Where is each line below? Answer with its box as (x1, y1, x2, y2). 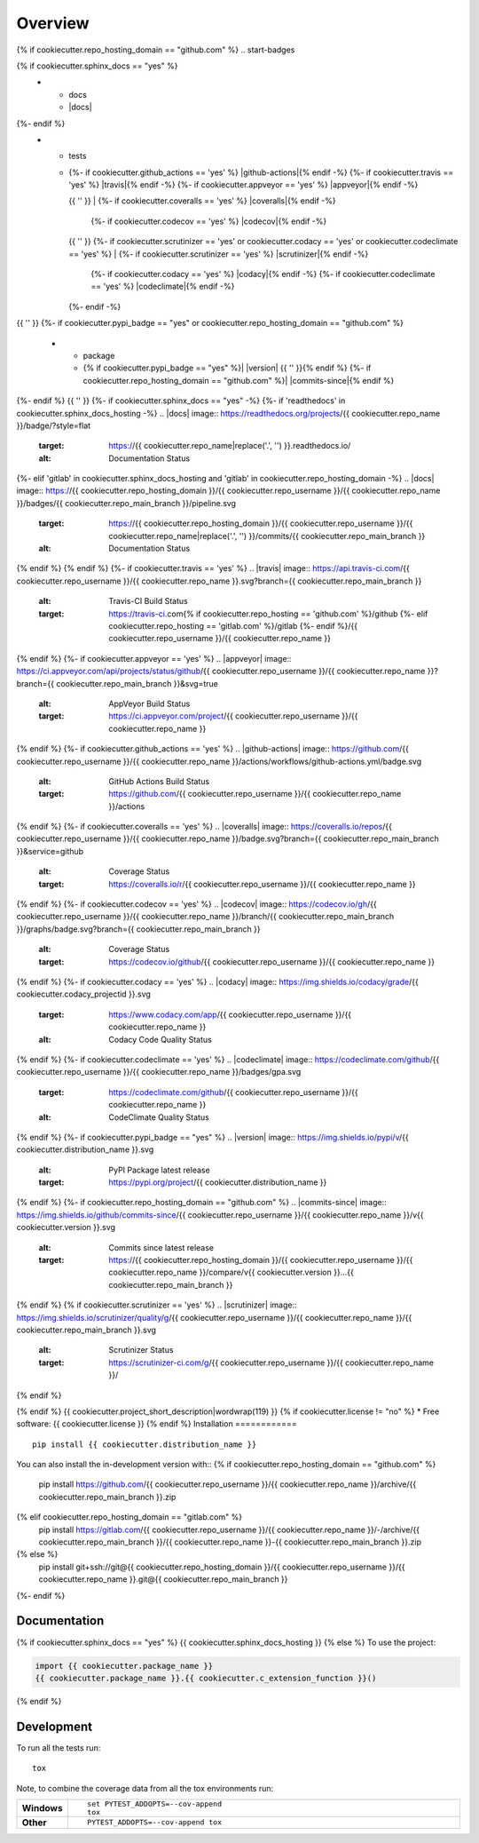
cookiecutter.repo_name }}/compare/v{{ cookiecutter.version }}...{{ (108, 1267, 354, 1278)
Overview (16, 13, 90, 33)
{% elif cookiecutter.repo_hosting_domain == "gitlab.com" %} (16, 1512, 243, 1522)
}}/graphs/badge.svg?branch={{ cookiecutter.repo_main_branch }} (16, 924, 261, 934)
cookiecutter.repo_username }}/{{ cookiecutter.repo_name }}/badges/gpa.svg (16, 1067, 302, 1077)
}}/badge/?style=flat (16, 420, 91, 431)
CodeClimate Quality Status (108, 1111, 210, 1123)
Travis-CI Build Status (108, 596, 188, 607)
